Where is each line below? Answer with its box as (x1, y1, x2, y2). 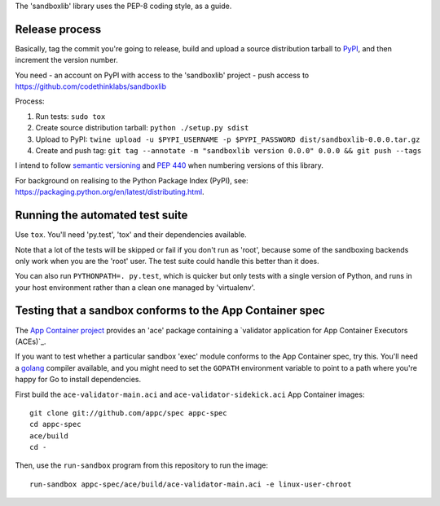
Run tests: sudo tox (35, 111, 106, 121)
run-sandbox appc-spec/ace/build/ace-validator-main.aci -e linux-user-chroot (29, 479, 352, 489)
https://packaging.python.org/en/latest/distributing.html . (15, 187, 205, 197)
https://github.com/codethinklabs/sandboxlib (15, 81, 167, 91)
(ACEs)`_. (15, 337, 46, 346)
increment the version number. (15, 55, 118, 65)
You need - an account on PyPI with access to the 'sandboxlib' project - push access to (15, 70, 310, 80)
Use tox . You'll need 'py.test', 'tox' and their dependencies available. (15, 230, 248, 240)
